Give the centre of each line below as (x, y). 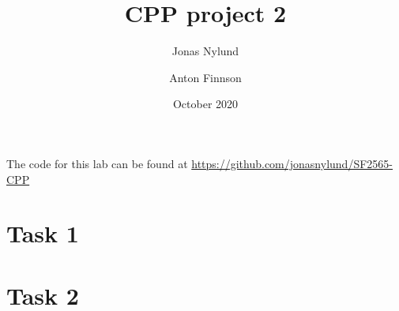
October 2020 (205, 104)
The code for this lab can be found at (97, 163)
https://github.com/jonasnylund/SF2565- (292, 163)
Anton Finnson (205, 77)
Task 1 (43, 233)
